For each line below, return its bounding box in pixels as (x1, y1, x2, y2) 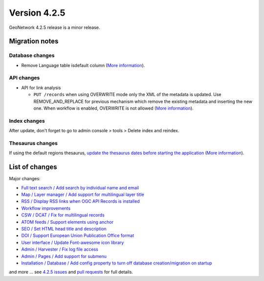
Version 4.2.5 (9, 7, 66, 18)
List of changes (9, 163, 57, 171)
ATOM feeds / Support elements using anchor (21, 219, 114, 225)
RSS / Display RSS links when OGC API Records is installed (21, 198, 140, 204)
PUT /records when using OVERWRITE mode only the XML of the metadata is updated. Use (33, 92, 222, 97)
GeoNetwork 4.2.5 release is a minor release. (9, 24, 100, 30)
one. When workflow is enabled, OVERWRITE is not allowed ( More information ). (33, 105, 194, 111)
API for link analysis (21, 85, 61, 91)
